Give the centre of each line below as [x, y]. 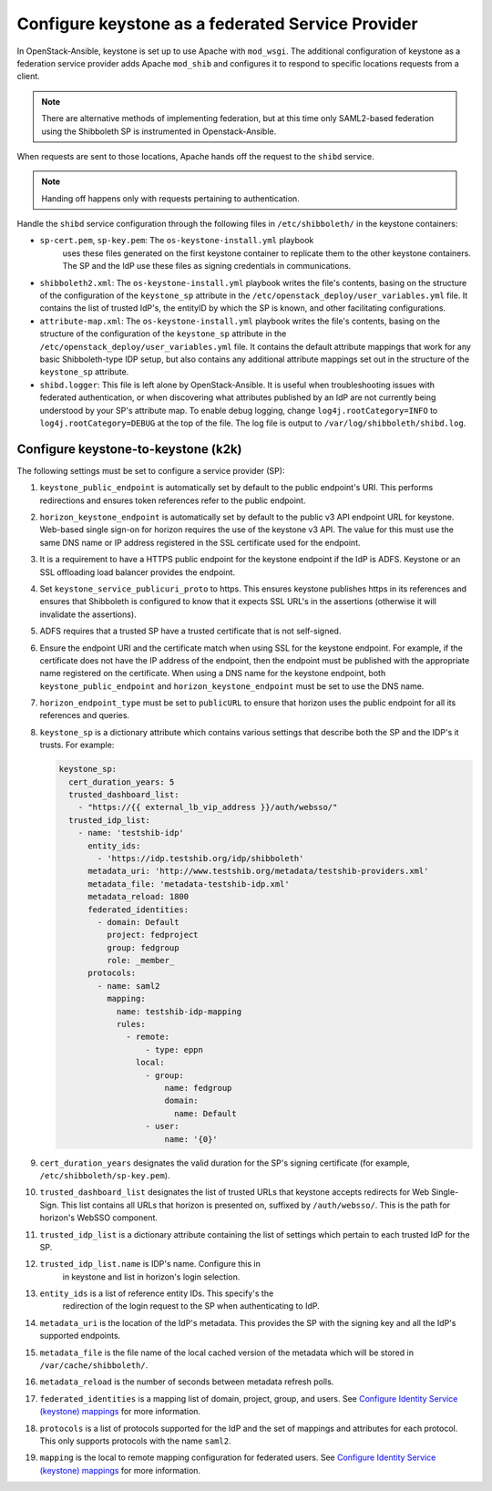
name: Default [205, 1113]
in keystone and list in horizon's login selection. [151, 1277]
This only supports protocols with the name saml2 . [135, 1441]
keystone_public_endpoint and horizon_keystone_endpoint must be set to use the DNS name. [232, 686]
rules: [131, 1024]
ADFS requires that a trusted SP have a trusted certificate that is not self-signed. [190, 631]
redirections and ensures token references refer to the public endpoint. [173, 500]
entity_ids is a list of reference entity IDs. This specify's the [157, 1293]
